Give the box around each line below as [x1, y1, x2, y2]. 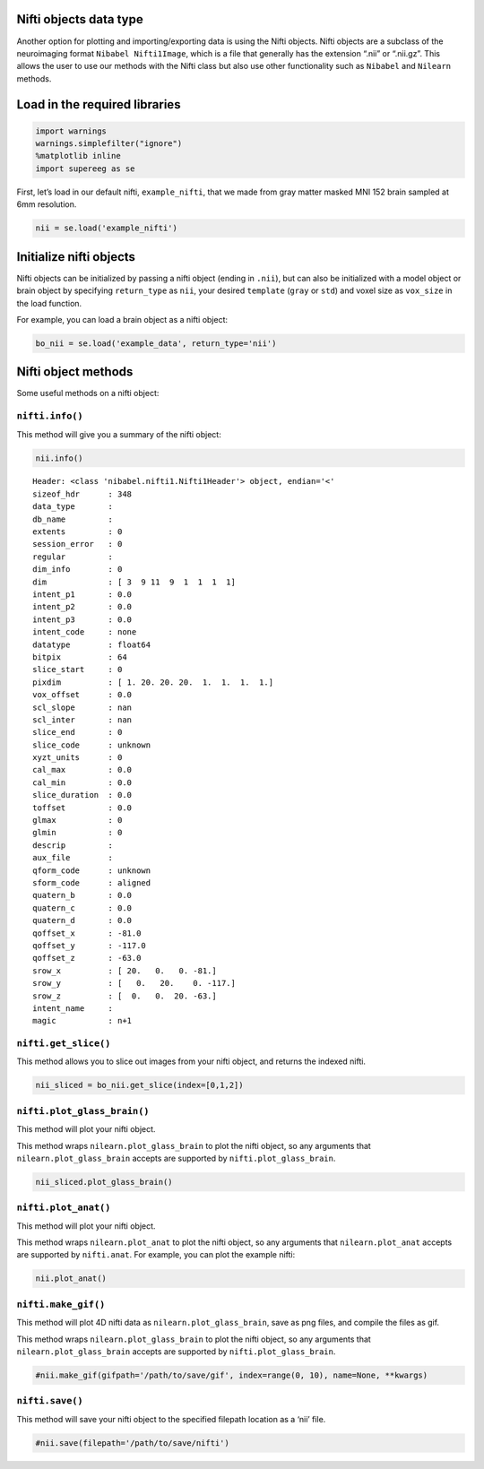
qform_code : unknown [32, 865, 151, 876]
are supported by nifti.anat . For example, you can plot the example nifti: [16, 1249, 296, 1260]
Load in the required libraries [16, 97, 181, 112]
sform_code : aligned [32, 877, 151, 887]
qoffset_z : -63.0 [32, 953, 142, 963]
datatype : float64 [32, 639, 151, 650]
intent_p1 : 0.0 [32, 590, 133, 600]
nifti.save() [16, 1395, 84, 1407]
